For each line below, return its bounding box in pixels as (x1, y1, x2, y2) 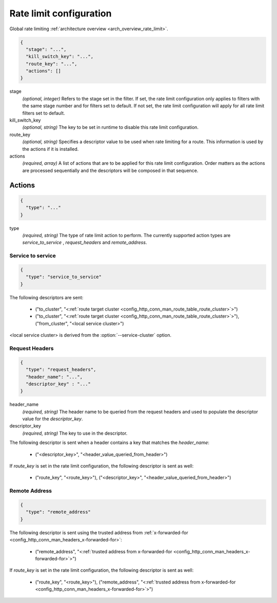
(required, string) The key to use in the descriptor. (22, 430, 128, 436)
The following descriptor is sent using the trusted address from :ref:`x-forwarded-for (9, 529, 188, 536)
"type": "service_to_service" (26, 274, 102, 280)
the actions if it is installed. (22, 146, 79, 152)
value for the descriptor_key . (22, 416, 83, 422)
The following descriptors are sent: (9, 294, 84, 300)
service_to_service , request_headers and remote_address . (22, 239, 147, 246)
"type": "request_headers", (26, 367, 96, 373)
